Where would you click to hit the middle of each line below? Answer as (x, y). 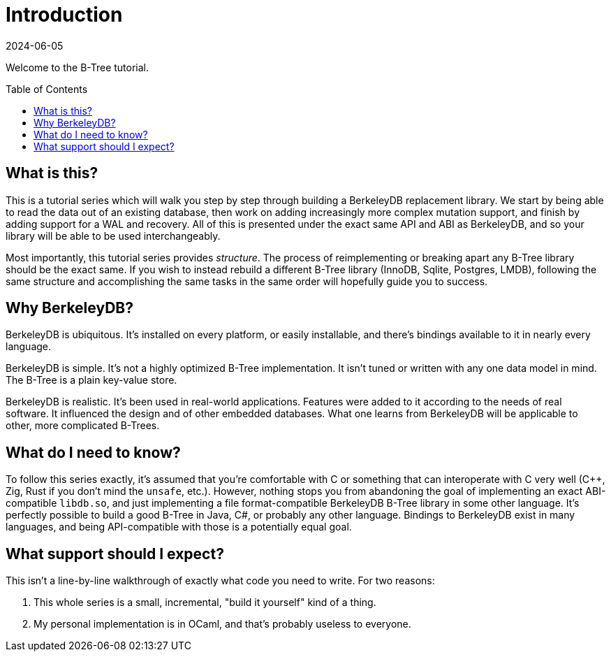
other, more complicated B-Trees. (83, 426)
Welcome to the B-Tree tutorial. (78, 67)
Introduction (64, 15)
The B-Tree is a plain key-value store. (91, 380)
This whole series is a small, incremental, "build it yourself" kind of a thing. (205, 602)
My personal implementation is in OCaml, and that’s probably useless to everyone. (222, 624)
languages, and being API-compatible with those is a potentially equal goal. (179, 527)
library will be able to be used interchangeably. (113, 236)
